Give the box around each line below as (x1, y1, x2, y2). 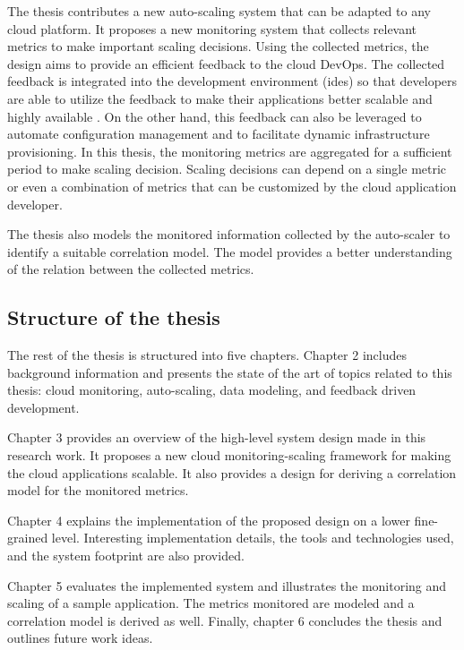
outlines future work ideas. (7, 629, 153, 647)
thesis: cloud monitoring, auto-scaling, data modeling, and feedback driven (7, 381, 417, 399)
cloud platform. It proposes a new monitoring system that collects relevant (7, 19, 417, 38)
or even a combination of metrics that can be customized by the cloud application (7, 176, 457, 195)
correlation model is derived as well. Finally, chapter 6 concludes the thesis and (7, 611, 443, 629)
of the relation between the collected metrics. (7, 260, 254, 278)
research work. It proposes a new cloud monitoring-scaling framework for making (7, 446, 451, 465)
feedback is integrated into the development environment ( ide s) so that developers (7, 72, 458, 90)
